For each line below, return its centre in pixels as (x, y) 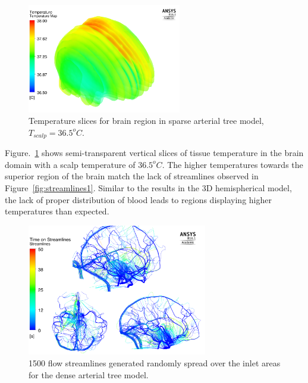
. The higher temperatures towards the (232, 164)
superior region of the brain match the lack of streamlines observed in (132, 176)
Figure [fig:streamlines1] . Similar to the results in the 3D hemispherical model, (148, 188)
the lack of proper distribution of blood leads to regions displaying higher (138, 199)
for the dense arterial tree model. (89, 374)
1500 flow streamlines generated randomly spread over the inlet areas (155, 362)
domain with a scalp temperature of (70, 164)
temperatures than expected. (57, 211)
